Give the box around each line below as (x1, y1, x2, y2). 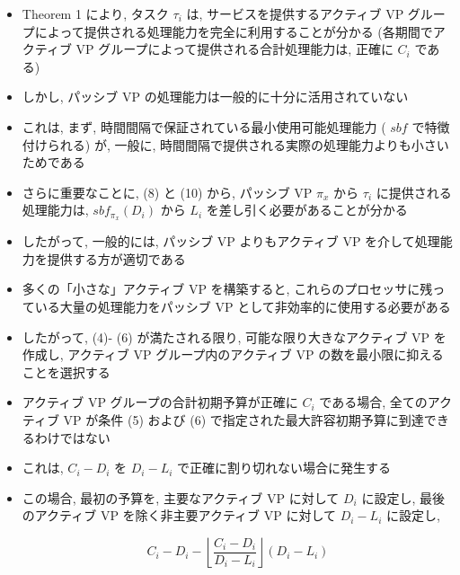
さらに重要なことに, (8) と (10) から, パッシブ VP (22, 182, 313, 201)
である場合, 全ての (319, 393, 428, 411)
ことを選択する (22, 362, 111, 381)
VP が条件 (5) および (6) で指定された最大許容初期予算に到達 (63, 410, 424, 429)
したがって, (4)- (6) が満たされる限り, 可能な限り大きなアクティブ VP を (22, 327, 447, 346)
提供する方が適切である (47, 249, 186, 268)
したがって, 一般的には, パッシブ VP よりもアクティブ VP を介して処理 (22, 232, 440, 251)
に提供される (376, 182, 452, 201)
